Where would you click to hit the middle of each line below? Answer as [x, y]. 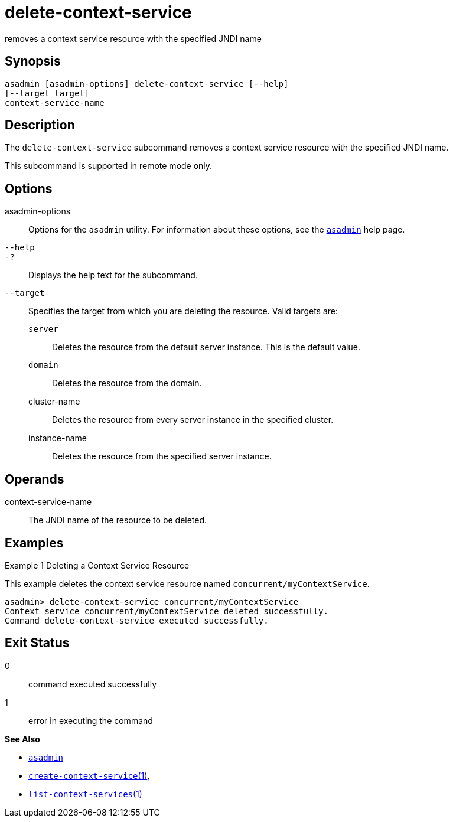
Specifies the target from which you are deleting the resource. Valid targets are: [183, 311]
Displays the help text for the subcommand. [113, 275]
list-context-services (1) [85, 794]
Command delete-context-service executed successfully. [137, 620]
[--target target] [47, 93]
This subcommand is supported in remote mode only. [109, 166]
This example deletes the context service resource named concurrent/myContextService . [187, 583]
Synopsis [33, 61]
